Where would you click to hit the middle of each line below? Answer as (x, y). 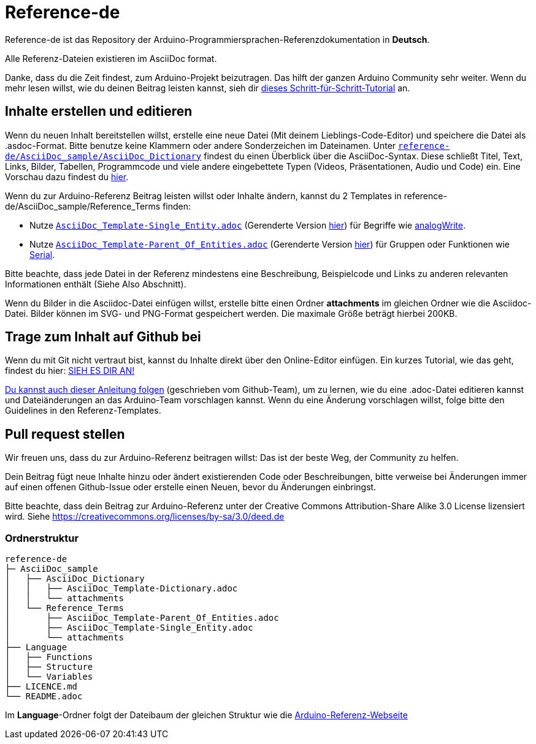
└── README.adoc (44, 697)
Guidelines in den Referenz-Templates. (83, 411)
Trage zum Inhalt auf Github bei (103, 337)
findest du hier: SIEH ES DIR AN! (70, 371)
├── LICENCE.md (41, 687)
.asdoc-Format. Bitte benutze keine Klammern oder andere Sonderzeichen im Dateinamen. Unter (201, 145)
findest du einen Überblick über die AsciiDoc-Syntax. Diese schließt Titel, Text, (363, 156)
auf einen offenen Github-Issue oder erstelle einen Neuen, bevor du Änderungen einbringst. (191, 487)
